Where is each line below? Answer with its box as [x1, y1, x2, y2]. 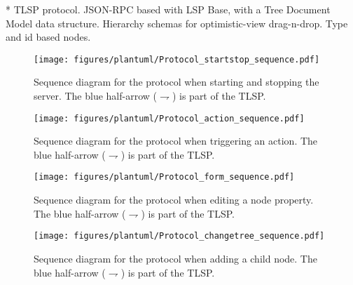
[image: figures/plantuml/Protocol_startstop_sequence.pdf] [34, 54, 320, 65]
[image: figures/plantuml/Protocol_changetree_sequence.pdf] [34, 231, 325, 241]
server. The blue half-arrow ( [34, 88, 158, 103]
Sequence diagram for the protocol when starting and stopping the [34, 74, 319, 89]
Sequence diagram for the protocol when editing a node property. [34, 192, 314, 207]
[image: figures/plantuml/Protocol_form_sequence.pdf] [34, 172, 295, 183]
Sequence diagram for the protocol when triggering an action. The [34, 133, 318, 148]
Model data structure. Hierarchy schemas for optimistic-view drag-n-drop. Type [6, 15, 348, 30]
